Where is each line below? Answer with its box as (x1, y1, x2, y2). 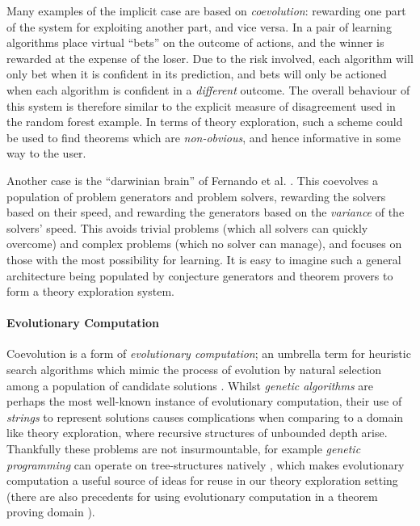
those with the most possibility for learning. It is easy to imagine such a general (6, 250, 401, 267)
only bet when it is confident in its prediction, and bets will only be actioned (6, 65, 387, 82)
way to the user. (6, 145, 86, 162)
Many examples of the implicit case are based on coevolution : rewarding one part (6, 2, 406, 19)
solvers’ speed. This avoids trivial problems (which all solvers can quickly (6, 219, 368, 236)
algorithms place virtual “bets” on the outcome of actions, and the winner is (6, 34, 384, 51)
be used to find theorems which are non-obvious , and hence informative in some (6, 128, 401, 145)
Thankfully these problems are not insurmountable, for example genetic (6, 440, 361, 457)
